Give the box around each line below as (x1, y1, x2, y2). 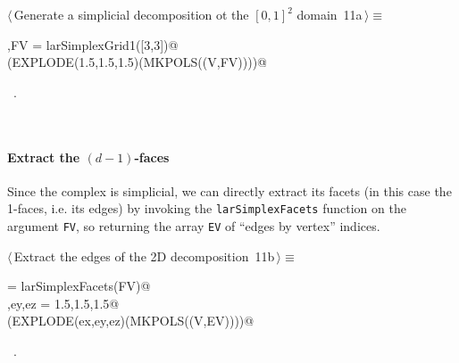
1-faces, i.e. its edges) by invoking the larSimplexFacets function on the (7, 199, 406, 218)
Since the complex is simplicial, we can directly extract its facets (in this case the (7, 181, 452, 200)
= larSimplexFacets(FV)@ (7, 276, 151, 295)
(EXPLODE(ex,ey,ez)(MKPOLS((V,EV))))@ (7, 311, 255, 330)
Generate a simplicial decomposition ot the (13, 5, 249, 23)
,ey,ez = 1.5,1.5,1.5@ (7, 293, 120, 312)
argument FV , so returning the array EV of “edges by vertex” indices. (7, 217, 380, 235)
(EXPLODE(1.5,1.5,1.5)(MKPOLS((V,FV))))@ (7, 53, 267, 71)
